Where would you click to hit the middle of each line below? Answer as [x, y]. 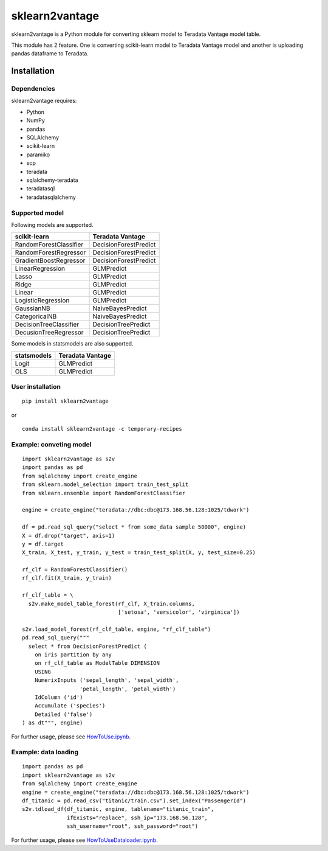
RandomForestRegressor [50, 252]
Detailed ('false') [63, 714]
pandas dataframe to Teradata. [50, 54]
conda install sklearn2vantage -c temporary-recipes [102, 429]
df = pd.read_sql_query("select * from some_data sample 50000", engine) [134, 527]
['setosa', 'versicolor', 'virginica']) [179, 612]
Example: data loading [45, 752]
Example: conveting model [51, 444]
